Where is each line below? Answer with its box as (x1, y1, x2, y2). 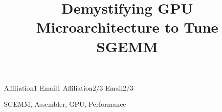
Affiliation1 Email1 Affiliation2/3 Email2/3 (4, 82, 133, 93)
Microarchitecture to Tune (36, 17, 219, 37)
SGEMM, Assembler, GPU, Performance (4, 99, 126, 109)
